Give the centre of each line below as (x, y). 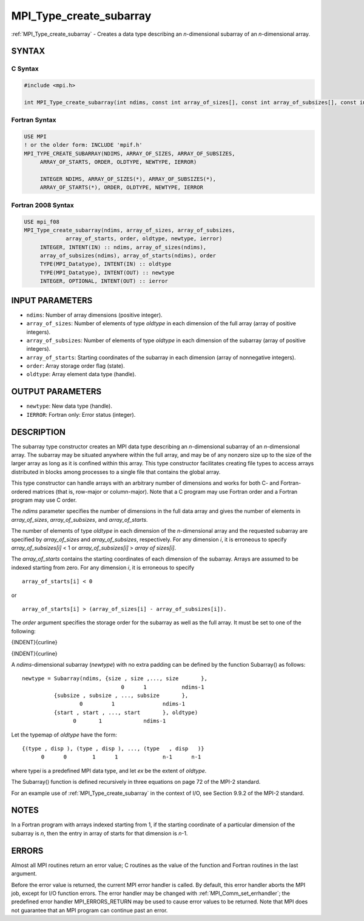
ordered (21, 491)
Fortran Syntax (34, 120)
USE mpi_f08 (42, 222)
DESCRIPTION (39, 432)
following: (23, 631)
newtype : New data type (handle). (69, 406)
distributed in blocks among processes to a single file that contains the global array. (116, 472)
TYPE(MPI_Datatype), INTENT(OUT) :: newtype (107, 272)
